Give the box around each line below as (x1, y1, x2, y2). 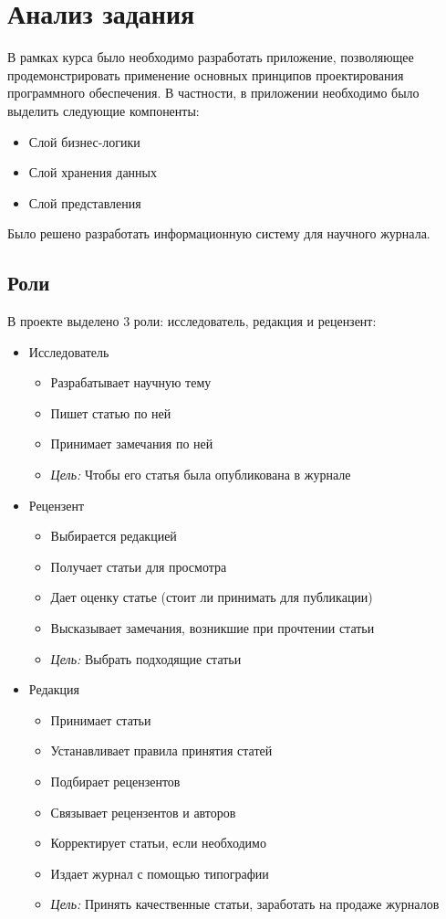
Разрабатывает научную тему (50, 373, 212, 392)
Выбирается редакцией (50, 526, 177, 545)
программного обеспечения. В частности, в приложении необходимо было (7, 83, 420, 102)
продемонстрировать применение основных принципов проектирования (7, 65, 404, 84)
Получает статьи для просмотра (50, 556, 227, 576)
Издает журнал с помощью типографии (50, 863, 269, 882)
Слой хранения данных (28, 163, 158, 182)
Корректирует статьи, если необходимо (50, 833, 266, 852)
